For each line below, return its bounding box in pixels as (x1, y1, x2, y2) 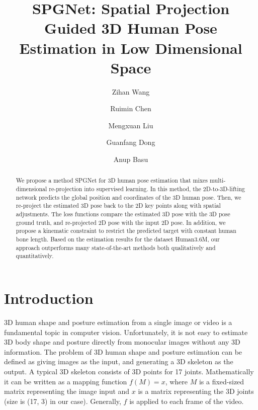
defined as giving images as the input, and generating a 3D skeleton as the (4, 356, 233, 367)
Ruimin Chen (110, 103, 151, 114)
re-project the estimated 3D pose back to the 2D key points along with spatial (16, 201, 221, 210)
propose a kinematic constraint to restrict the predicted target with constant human (16, 226, 236, 235)
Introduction (4, 288, 94, 308)
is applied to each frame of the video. (129, 395, 244, 406)
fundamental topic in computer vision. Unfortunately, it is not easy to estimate (4, 326, 248, 337)
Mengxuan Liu (108, 120, 153, 130)
